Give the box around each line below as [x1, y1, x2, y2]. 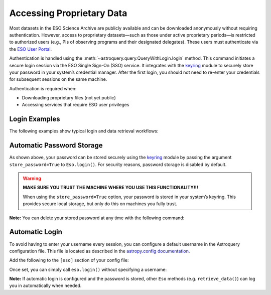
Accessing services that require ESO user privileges [22, 102, 129, 108]
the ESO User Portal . [9, 46, 52, 52]
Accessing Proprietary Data [9, 8, 127, 19]
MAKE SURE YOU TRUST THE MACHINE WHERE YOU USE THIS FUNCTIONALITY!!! [23, 185, 198, 191]
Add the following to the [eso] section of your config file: [9, 257, 129, 263]
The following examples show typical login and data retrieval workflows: [9, 128, 159, 134]
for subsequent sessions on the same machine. [9, 76, 107, 82]
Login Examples [9, 115, 60, 123]
